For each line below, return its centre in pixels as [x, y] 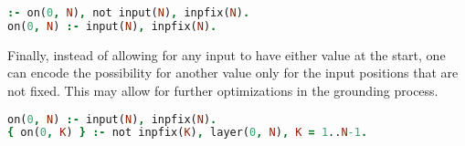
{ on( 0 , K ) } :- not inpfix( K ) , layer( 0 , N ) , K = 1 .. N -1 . [188, 133]
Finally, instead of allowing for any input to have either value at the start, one [227, 54]
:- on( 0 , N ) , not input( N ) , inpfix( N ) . [129, 13]
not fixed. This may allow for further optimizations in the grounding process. [223, 90]
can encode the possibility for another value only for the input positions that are [233, 73]
